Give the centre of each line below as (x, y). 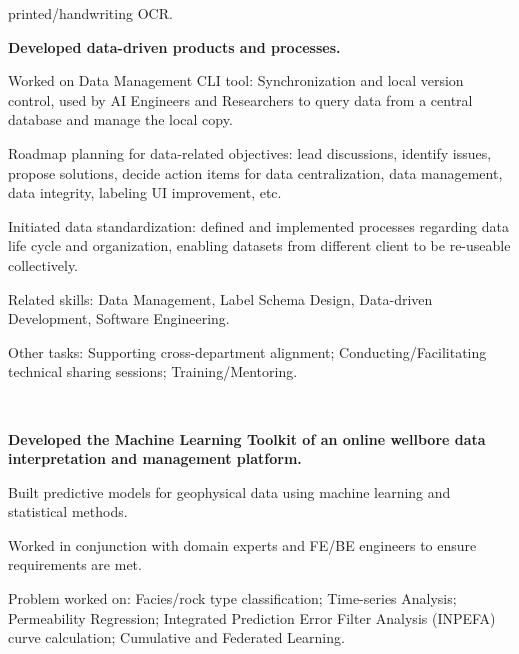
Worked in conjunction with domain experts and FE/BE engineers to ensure (242, 544)
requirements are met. (75, 564)
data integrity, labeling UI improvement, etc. (145, 192)
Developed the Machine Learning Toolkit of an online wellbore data (247, 438)
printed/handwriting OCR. (90, 13)
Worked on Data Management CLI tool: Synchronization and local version (236, 80)
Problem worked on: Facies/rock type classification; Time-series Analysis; (232, 598)
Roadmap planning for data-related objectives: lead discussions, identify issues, (250, 152)
